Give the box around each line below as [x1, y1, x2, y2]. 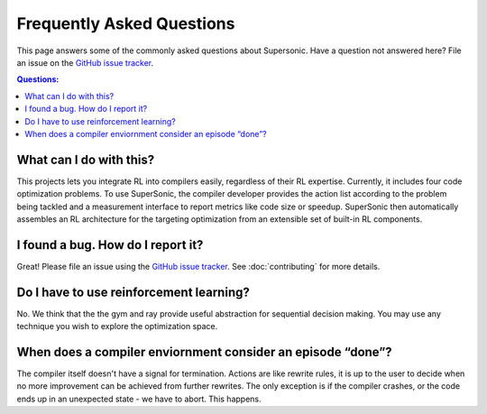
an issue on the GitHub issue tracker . [16, 57, 154, 68]
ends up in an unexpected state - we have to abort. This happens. [16, 393, 262, 404]
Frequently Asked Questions [16, 14, 235, 33]
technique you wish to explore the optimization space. [16, 321, 218, 332]
